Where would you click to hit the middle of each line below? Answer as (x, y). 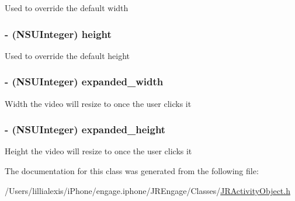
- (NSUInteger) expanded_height (85, 129)
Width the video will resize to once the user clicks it (98, 103)
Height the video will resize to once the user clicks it (98, 151)
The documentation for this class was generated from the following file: (132, 171)
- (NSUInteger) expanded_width (84, 82)
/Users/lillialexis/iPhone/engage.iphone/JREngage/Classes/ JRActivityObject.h (147, 190)
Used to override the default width (67, 8)
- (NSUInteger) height (58, 34)
